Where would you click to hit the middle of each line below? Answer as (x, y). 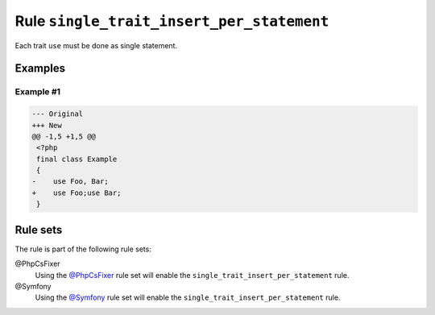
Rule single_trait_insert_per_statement (172, 21)
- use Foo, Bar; (70, 182)
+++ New (47, 125)
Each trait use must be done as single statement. (96, 45)
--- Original (58, 114)
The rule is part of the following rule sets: (83, 249)
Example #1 (37, 92)
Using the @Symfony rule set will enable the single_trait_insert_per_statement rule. (188, 297)
